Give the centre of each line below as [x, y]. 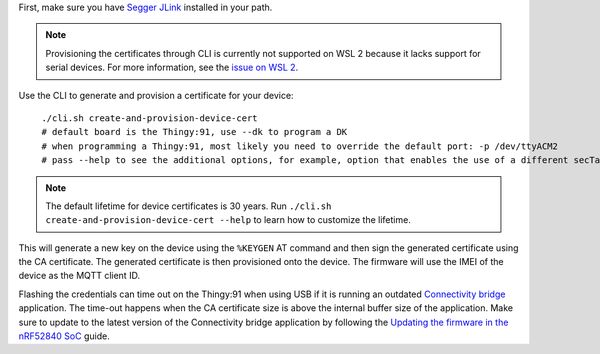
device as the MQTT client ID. [79, 276]
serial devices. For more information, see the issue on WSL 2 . [172, 67]
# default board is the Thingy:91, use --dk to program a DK [194, 132]
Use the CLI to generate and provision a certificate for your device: [156, 95]
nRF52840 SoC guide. [64, 336]
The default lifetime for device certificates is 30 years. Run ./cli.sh [188, 206]
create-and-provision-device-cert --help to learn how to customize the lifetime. [228, 220]
